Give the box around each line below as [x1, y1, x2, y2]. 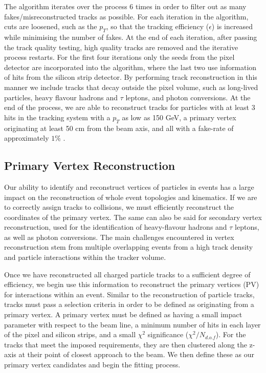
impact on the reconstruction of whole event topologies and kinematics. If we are [4, 191, 257, 202]
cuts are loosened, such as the [4, 21, 97, 32]
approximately [4, 133, 49, 143]
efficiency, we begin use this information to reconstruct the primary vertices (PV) [4, 279, 259, 290]
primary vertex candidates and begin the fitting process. [4, 359, 181, 370]
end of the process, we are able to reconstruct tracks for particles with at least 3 [4, 102, 255, 113]
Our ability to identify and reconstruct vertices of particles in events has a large [4, 181, 254, 192]
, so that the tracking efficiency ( [106, 21, 209, 32]
